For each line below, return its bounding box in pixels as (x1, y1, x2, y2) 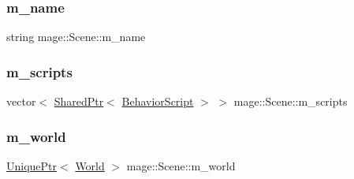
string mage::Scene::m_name (6, 28, 146, 45)
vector (6, 93, 36, 110)
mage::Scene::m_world (126, 157, 236, 173)
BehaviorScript (121, 93, 194, 110)
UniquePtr (6, 157, 58, 173)
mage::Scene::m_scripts (233, 93, 348, 110)
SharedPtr (54, 93, 104, 110)
